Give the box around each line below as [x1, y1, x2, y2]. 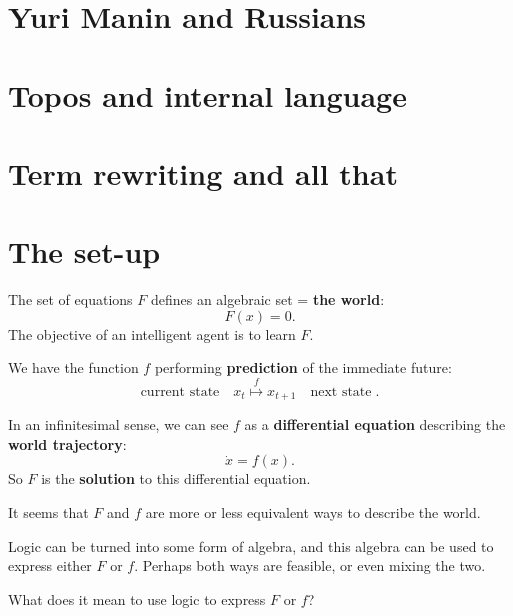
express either [8, 555, 92, 576]
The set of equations [8, 289, 133, 310]
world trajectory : [8, 433, 127, 454]
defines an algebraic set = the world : [150, 289, 385, 310]
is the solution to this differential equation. [41, 468, 311, 489]
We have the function [8, 357, 139, 378]
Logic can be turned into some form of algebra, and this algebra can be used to [8, 535, 494, 556]
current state [140, 384, 220, 399]
